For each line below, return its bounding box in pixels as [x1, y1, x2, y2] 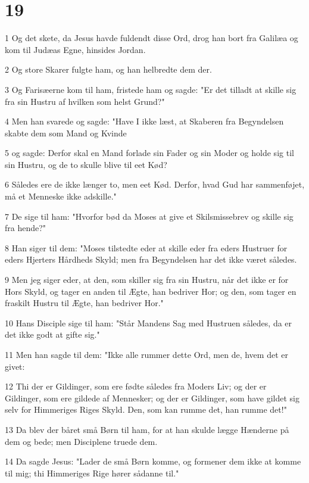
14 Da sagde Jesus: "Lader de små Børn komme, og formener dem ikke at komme [5, 455, 301, 468]
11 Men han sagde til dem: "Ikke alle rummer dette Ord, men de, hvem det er [5, 348, 288, 360]
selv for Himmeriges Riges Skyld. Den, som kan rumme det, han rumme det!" [5, 403, 287, 416]
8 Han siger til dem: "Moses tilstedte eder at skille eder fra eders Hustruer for [5, 241, 288, 254]
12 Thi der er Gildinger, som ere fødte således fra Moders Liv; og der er [5, 380, 267, 392]
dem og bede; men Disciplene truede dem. [5, 435, 158, 447]
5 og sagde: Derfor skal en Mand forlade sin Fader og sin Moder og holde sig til [5, 147, 294, 159]
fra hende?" [5, 222, 46, 234]
